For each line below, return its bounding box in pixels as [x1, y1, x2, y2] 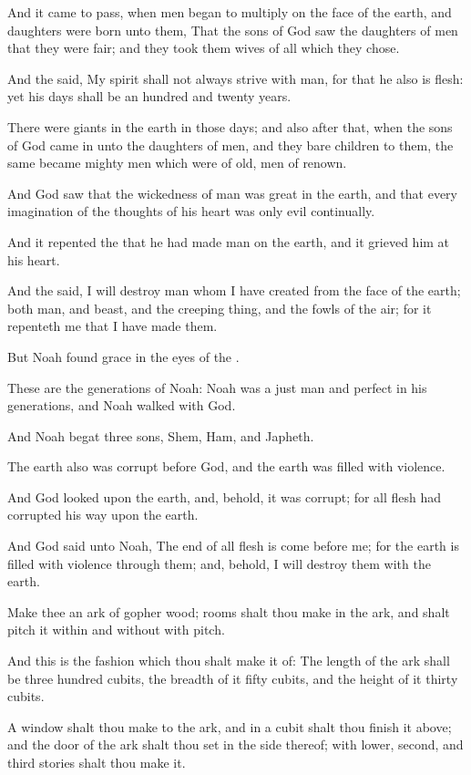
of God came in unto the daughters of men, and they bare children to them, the [7, 135, 454, 154]
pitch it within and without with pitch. [7, 620, 225, 639]
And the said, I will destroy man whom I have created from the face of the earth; [7, 281, 461, 300]
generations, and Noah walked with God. [7, 396, 236, 415]
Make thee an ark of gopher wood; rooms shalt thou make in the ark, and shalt [7, 602, 450, 621]
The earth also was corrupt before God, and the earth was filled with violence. [7, 457, 445, 476]
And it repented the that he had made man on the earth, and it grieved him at [7, 232, 450, 251]
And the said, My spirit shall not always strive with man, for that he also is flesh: [7, 68, 464, 88]
